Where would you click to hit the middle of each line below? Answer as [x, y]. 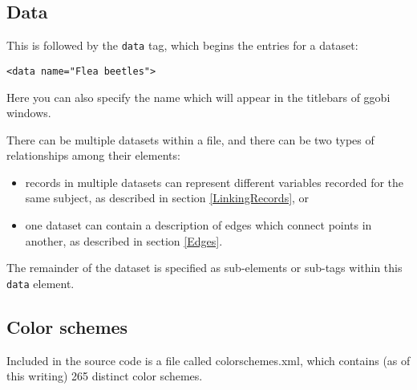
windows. [29, 113]
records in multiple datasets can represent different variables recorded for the [215, 182]
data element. [40, 283]
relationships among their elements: [93, 155]
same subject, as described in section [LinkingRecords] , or [167, 198]
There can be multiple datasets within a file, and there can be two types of [190, 139]
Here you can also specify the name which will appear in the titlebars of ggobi [198, 97]
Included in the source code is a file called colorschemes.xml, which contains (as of [208, 360]
